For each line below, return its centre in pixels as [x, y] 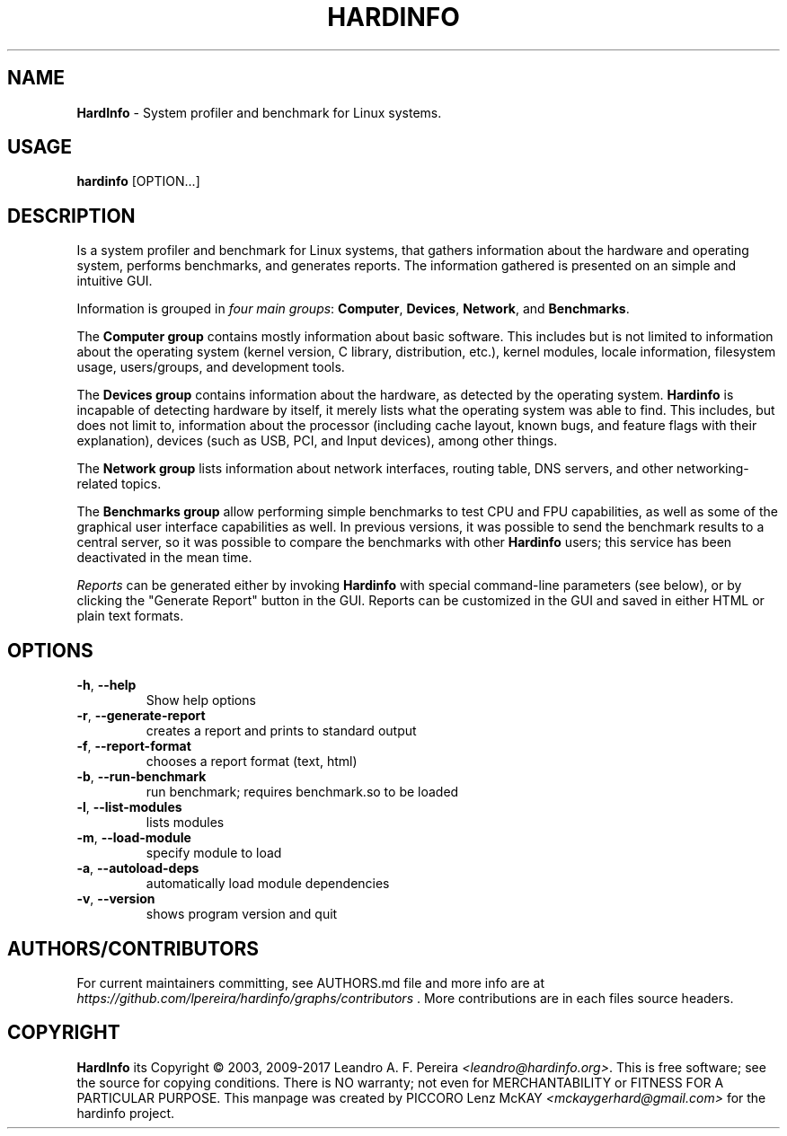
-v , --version [116, 899]
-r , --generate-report [141, 716]
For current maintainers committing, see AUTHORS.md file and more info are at [310, 982]
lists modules [185, 823]
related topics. [119, 484]
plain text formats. [130, 616]
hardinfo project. [126, 1113]
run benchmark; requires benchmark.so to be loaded [302, 792]
